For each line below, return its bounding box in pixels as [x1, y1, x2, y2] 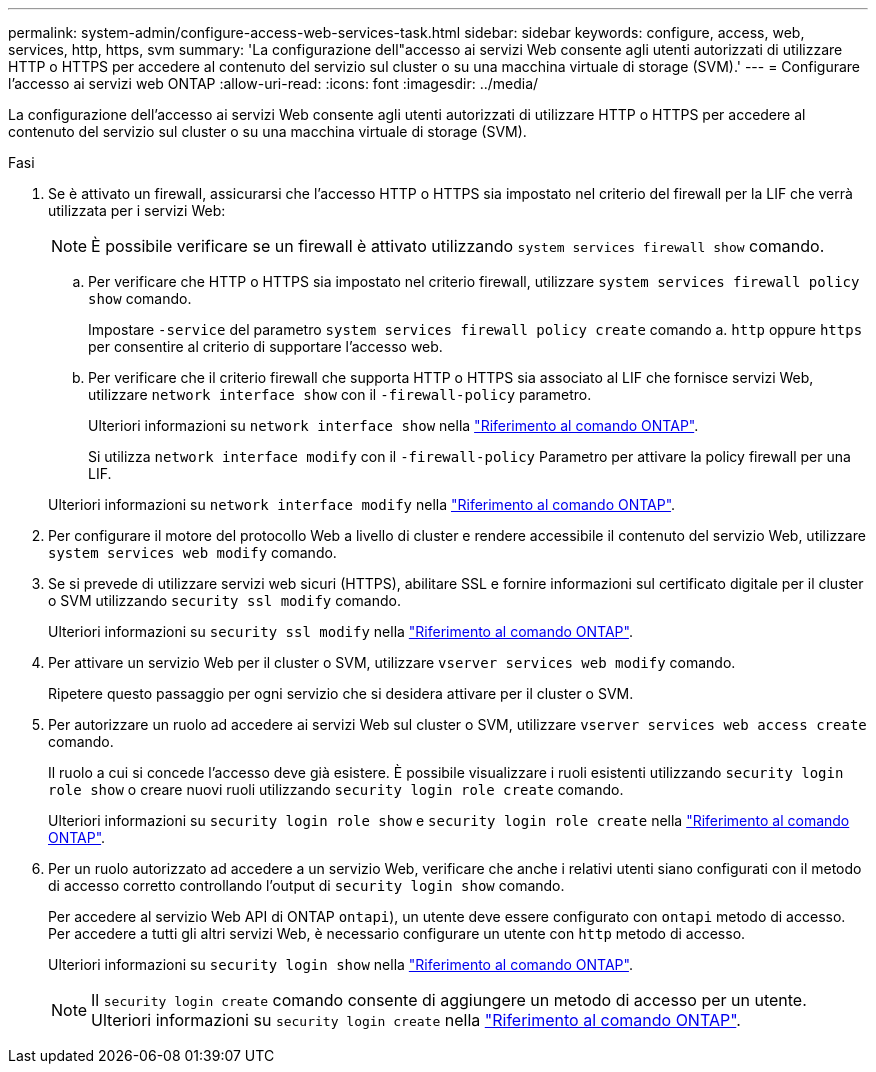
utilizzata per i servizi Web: [48, 202, 226, 219]
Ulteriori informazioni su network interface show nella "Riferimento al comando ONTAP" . [88, 417, 699, 434]
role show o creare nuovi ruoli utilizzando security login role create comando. [48, 781, 624, 798]
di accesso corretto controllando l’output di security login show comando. [48, 877, 565, 894]
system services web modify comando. [48, 544, 337, 561]
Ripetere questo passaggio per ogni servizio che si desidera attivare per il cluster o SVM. [48, 685, 634, 702]
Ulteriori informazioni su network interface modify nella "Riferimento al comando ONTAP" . [48, 496, 676, 513]
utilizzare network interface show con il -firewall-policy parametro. [88, 386, 592, 403]
